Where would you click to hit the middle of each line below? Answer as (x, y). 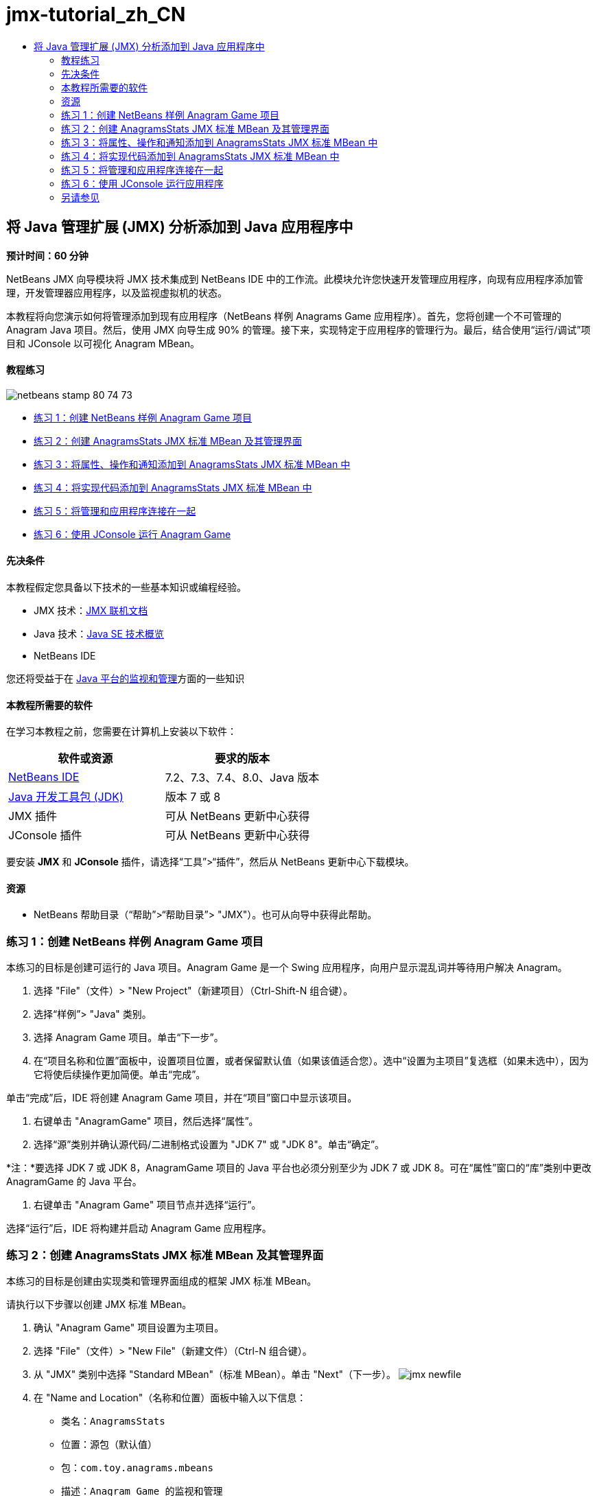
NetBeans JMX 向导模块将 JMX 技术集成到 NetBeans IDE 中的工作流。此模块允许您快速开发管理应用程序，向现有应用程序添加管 (295, 279)
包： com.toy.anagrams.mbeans (137, 1467)
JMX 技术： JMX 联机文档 (91, 611)
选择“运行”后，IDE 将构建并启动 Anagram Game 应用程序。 (139, 1228)
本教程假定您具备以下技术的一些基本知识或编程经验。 (126, 587)
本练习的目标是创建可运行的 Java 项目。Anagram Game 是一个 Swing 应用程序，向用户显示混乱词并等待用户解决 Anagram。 (287, 968)
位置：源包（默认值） (109, 1444)
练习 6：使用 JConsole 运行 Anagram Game (132, 534)
